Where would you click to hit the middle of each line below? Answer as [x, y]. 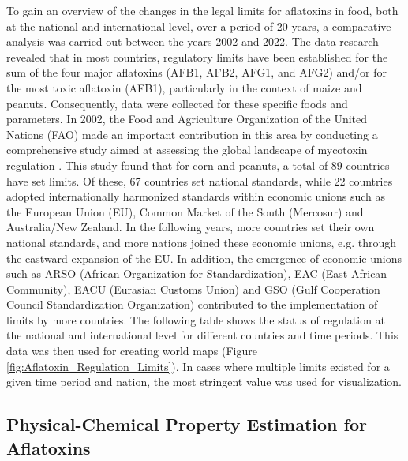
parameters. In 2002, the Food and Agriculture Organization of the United [187, 119]
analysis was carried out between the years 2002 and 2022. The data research [193, 41]
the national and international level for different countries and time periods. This [202, 335]
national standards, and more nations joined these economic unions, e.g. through [202, 242]
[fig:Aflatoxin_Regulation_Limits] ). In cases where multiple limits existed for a [198, 366]
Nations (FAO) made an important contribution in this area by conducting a [192, 134]
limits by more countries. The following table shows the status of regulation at [196, 319]
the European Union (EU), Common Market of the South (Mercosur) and [185, 211]
